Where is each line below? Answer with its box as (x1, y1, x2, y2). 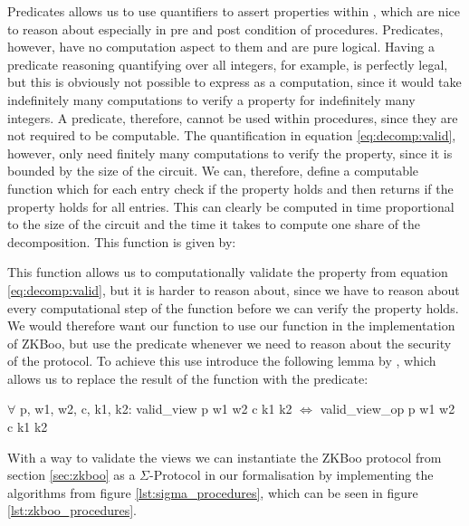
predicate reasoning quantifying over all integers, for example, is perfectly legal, (7, 54, 448, 73)
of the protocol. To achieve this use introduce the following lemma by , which (7, 351, 436, 370)
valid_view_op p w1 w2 (320, 399, 455, 418)
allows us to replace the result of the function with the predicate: (7, 368, 368, 387)
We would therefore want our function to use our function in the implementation (7, 316, 455, 335)
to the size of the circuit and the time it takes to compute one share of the (7, 215, 421, 234)
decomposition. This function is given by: (7, 232, 236, 251)
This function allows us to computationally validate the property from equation (7, 263, 448, 282)
